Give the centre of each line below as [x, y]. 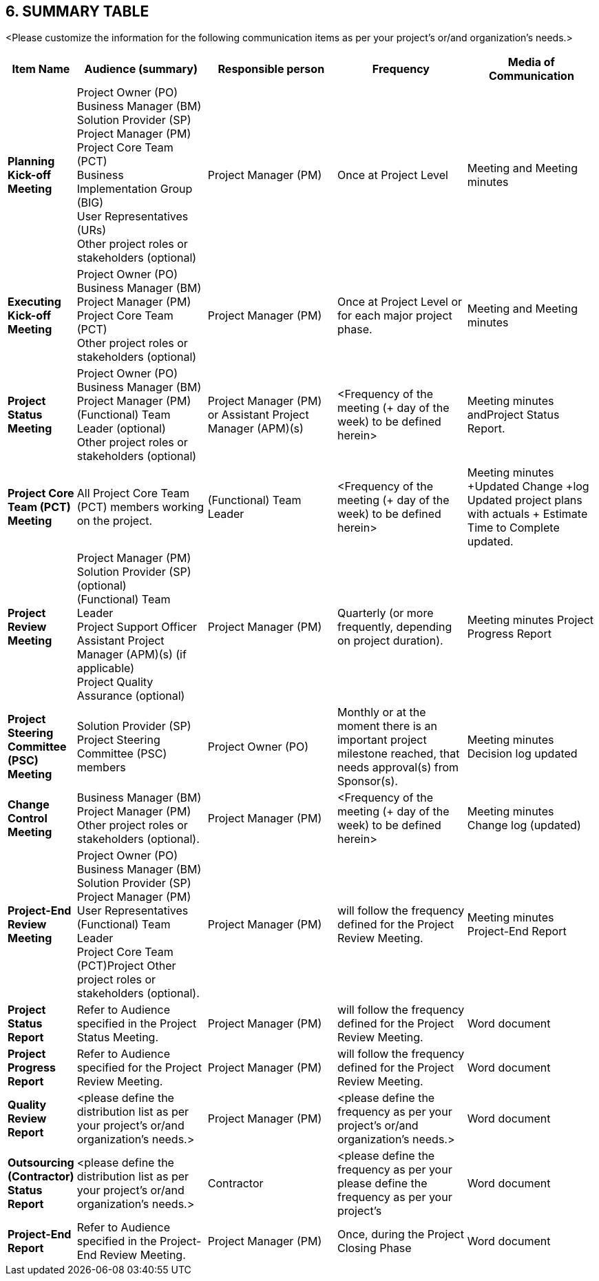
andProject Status [513, 415]
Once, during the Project [400, 1235]
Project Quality [115, 682]
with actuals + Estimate [527, 514]
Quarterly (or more [385, 613]
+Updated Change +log [528, 487]
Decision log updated [522, 754]
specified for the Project [139, 1068]
